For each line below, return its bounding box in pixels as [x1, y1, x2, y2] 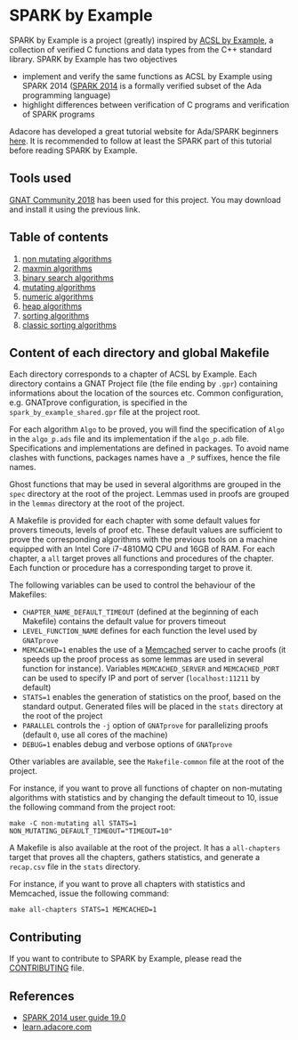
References [9, 988, 75, 1003]
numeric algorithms [21, 291, 94, 302]
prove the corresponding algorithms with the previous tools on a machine [9, 534, 278, 545]
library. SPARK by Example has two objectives [9, 53, 178, 64]
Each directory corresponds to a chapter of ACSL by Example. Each [9, 369, 258, 379]
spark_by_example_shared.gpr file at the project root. [9, 407, 201, 418]
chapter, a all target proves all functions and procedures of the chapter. [9, 553, 274, 564]
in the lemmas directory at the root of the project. [9, 498, 185, 508]
